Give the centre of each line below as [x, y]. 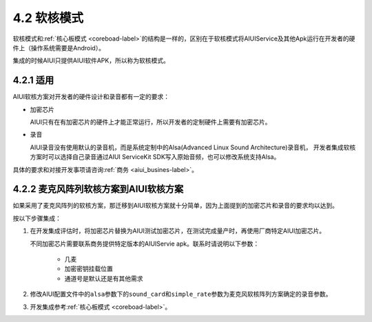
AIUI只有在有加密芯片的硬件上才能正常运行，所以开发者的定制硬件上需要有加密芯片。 [151, 122]
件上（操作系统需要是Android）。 [59, 47]
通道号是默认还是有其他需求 [104, 278]
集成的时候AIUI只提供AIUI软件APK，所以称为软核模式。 [91, 61]
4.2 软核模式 [48, 18]
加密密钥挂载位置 [89, 269]
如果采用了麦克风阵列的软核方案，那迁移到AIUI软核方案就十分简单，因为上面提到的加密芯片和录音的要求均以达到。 [176, 206]
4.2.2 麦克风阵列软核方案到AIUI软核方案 [98, 189]
